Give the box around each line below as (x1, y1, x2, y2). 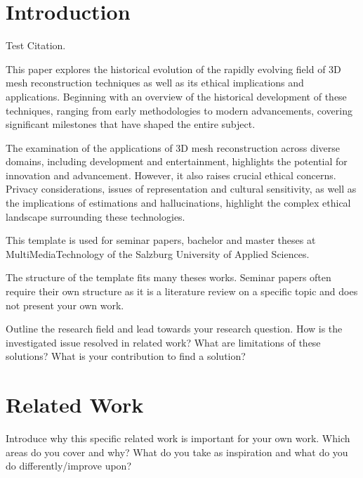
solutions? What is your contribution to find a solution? (6, 349, 246, 363)
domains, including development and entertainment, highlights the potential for (6, 154, 348, 169)
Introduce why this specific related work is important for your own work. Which (6, 431, 350, 446)
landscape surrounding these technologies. (6, 209, 185, 224)
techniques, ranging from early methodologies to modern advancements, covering (6, 103, 352, 117)
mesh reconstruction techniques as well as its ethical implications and (6, 75, 304, 90)
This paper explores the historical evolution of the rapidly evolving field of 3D (6, 61, 341, 76)
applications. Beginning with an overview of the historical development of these (6, 89, 347, 103)
